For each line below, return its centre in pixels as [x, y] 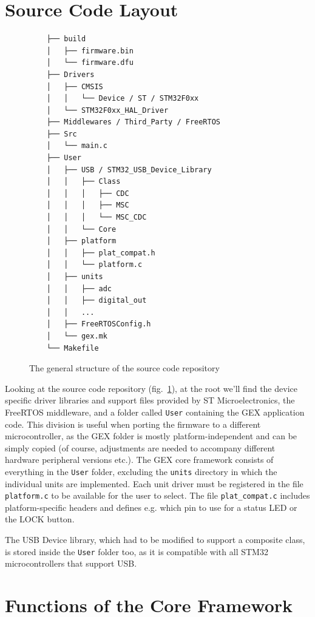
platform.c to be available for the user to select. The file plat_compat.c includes [157, 495]
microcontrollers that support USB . [71, 563]
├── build [66, 39]
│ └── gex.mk [77, 336]
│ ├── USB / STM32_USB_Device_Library [129, 170]
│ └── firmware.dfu [90, 63]
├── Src [62, 134]
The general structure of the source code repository [124, 368]
